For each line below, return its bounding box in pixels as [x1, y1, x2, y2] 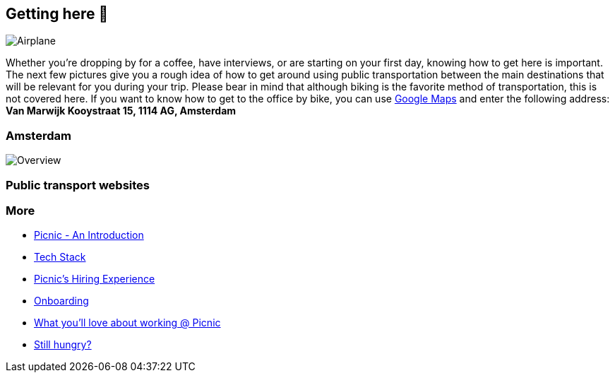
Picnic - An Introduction [34, 229, 144, 242]
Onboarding [34, 295, 89, 307]
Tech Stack [34, 251, 86, 264]
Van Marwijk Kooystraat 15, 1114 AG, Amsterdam [6, 105, 237, 117]
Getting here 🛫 [6, 5, 109, 23]
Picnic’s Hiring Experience [34, 273, 155, 285]
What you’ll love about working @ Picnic [34, 317, 221, 329]
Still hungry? [34, 338, 92, 351]
